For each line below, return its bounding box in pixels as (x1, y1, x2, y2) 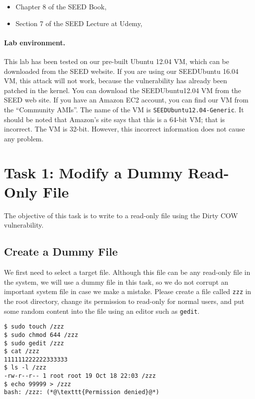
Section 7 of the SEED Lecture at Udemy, (15, 18, 143, 28)
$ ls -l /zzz (4, 364, 46, 371)
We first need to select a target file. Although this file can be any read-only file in (4, 267, 251, 277)
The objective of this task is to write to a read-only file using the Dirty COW (4, 210, 238, 220)
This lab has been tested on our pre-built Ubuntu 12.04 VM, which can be (4, 56, 229, 66)
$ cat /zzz (4, 348, 39, 355)
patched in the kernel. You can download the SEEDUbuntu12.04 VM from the (4, 85, 241, 95)
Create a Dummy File (4, 244, 118, 259)
